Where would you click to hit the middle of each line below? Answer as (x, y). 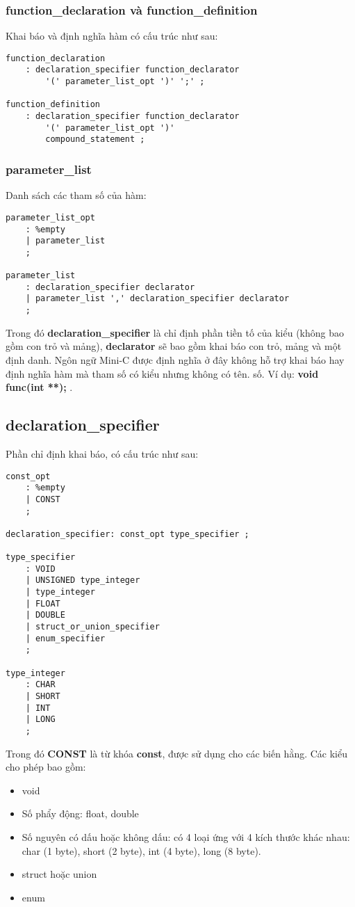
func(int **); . (39, 387)
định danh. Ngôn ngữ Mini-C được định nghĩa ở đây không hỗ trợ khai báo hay (175, 359)
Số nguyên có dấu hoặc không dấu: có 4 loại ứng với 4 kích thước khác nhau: (186, 837)
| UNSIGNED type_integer (83, 580)
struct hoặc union (59, 874)
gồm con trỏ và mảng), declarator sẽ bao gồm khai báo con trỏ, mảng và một (174, 346)
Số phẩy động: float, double (80, 813)
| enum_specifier (65, 638)
